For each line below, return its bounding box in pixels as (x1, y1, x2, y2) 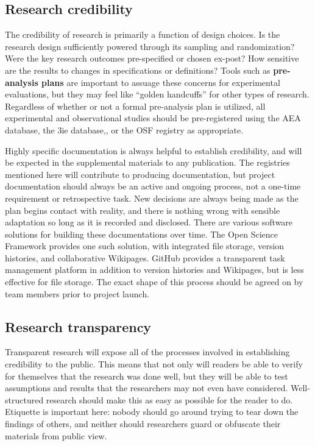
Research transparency (5, 317, 152, 336)
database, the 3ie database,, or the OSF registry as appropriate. (5, 123, 244, 136)
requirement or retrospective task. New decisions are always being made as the (5, 191, 299, 204)
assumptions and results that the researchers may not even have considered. (5, 381, 288, 394)
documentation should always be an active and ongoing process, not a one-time (5, 180, 301, 193)
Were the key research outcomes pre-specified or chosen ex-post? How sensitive (5, 52, 299, 65)
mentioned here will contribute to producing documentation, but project (5, 168, 275, 180)
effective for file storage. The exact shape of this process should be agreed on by (5, 275, 303, 288)
